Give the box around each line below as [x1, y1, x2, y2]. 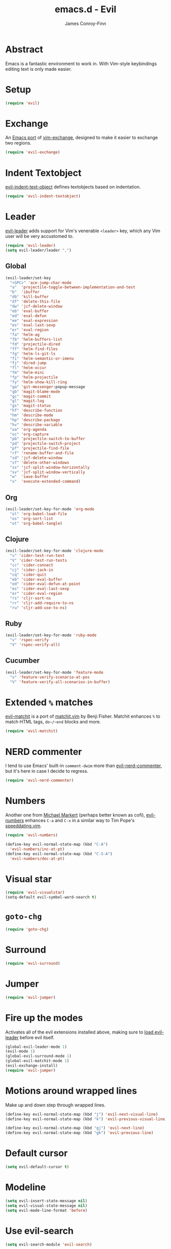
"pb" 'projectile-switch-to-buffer [10, 437, 85, 442]
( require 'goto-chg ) [5, 927, 49, 932]
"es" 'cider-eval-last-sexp [10, 586, 70, 591]
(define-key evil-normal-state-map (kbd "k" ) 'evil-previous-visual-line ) [5, 1117, 167, 1122]
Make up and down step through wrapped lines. [5, 1102, 106, 1108]
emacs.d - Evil [54, 4, 117, 15]
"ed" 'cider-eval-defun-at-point [10, 582, 81, 587]
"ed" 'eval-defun [10, 313, 47, 318]
